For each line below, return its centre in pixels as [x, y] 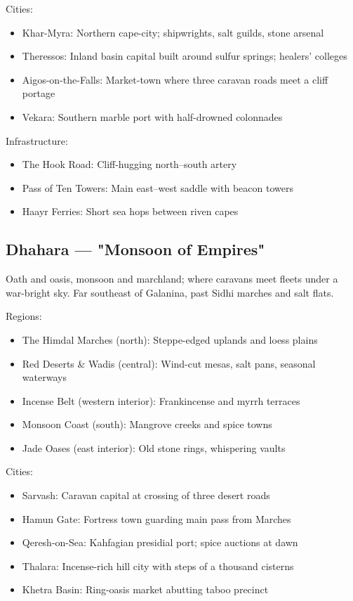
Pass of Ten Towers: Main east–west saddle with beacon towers [158, 187]
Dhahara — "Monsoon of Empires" [135, 249]
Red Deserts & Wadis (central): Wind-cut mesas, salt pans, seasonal [169, 363]
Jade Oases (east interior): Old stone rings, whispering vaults [154, 447]
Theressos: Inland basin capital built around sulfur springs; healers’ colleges [185, 56]
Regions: [24, 316]
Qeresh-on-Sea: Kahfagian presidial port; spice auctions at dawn [160, 542]
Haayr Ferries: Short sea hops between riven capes [130, 211]
